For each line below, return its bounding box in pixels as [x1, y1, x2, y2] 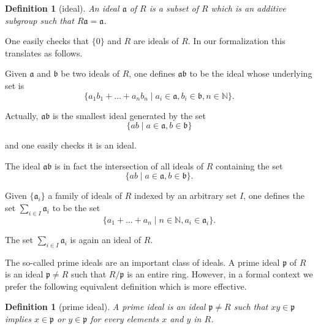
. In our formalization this [187, 34, 286, 47]
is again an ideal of [70, 233, 142, 246]
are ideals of [133, 34, 179, 47]
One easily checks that [5, 34, 89, 47]
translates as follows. [5, 46, 83, 59]
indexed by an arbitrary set [134, 189, 237, 202]
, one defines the [243, 189, 305, 202]
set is [5, 79, 25, 91]
